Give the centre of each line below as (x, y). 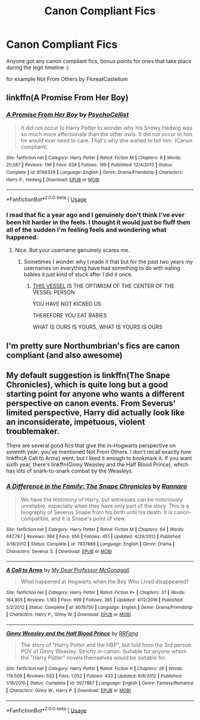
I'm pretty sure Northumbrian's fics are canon (93, 346)
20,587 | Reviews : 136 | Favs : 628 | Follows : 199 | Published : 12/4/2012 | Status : (90, 165)
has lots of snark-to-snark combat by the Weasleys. (70, 471)
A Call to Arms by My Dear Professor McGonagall (68, 570)
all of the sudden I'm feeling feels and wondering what (86, 230)
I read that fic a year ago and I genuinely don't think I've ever (95, 215)
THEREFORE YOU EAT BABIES (70, 316)
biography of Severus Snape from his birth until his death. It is (96, 512)
